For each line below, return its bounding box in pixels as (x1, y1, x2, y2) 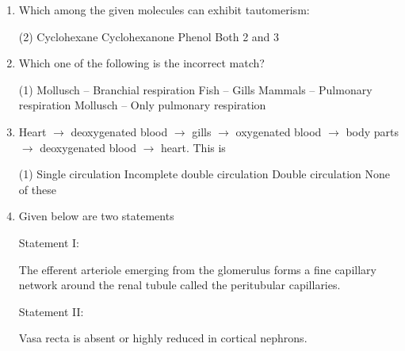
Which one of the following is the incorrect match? (18, 55, 265, 71)
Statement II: (18, 303, 84, 319)
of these (18, 181, 56, 197)
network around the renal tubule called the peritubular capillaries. (18, 277, 341, 293)
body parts (346, 123, 399, 139)
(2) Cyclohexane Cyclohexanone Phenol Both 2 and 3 (18, 28, 280, 44)
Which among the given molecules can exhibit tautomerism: (18, 2, 310, 17)
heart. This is (161, 139, 226, 155)
